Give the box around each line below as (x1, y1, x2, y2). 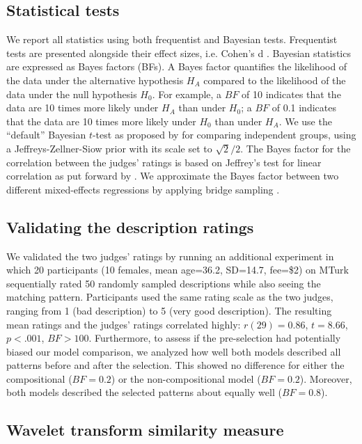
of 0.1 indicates (271, 100, 336, 115)
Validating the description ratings (6, 216, 254, 237)
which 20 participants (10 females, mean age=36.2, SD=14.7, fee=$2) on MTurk (6, 262, 349, 277)
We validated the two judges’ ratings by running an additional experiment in (6, 248, 334, 263)
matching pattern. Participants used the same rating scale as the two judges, (6, 290, 333, 304)
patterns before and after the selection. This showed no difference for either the (6, 358, 345, 372)
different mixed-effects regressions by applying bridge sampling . (6, 182, 280, 196)
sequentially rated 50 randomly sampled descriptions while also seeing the (6, 276, 321, 290)
